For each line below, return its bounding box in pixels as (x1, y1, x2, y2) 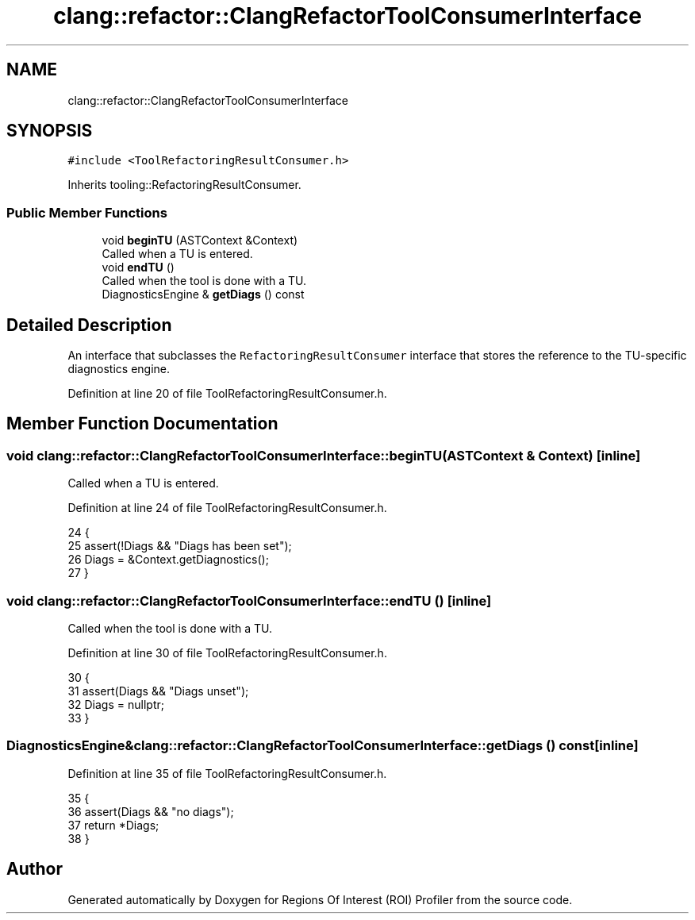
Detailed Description (6, 314, 172, 335)
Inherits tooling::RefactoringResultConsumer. (67, 178, 301, 192)
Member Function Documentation (6, 414, 278, 434)
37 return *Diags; (67, 818, 159, 832)
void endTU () (102, 260, 175, 275)
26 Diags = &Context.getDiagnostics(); (67, 552, 269, 567)
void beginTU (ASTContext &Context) (102, 233, 298, 248)
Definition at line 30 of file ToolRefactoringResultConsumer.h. (67, 646, 387, 660)
